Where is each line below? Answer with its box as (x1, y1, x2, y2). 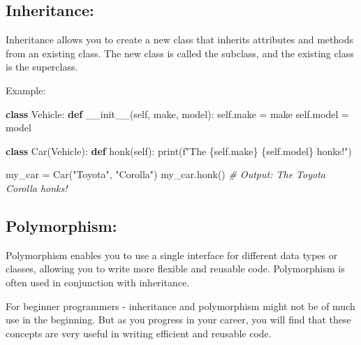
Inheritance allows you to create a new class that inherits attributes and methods (6, 32, 353, 47)
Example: (6, 82, 46, 97)
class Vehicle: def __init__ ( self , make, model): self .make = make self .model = (6, 106, 349, 121)
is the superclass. (6, 59, 78, 74)
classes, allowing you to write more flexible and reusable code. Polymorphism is (6, 261, 345, 276)
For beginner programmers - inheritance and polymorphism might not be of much (6, 298, 355, 313)
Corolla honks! (6, 180, 68, 195)
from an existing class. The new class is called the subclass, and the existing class (6, 45, 354, 60)
